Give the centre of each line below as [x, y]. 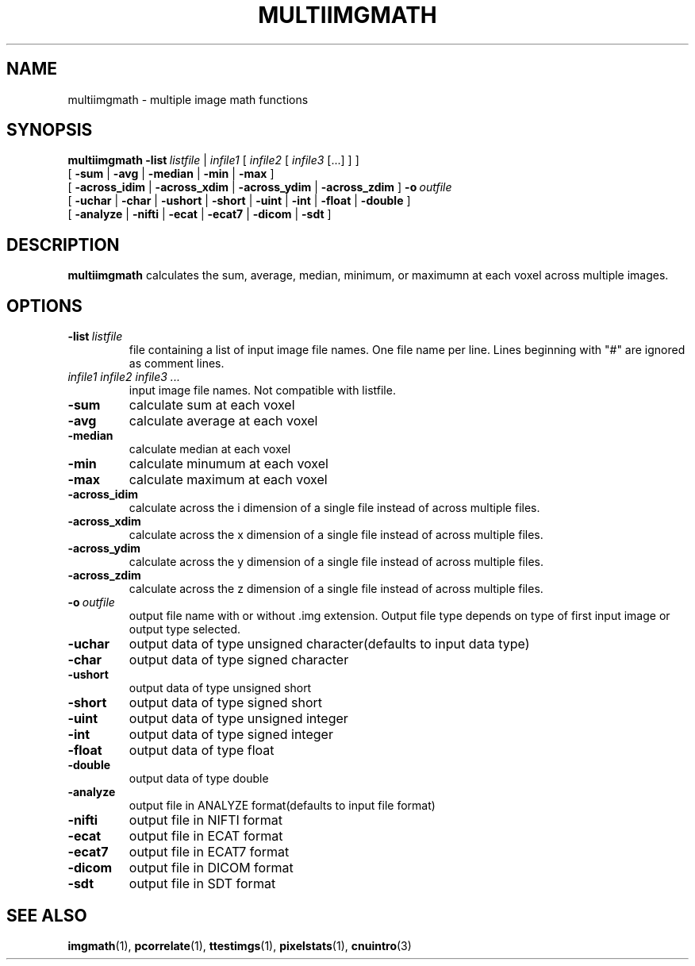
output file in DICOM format [211, 868]
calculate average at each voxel [223, 421]
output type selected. [185, 629]
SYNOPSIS [50, 130]
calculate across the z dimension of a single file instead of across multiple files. [336, 589]
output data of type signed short [226, 703]
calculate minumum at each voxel [228, 464]
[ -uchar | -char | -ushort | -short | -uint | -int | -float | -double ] [239, 201]
